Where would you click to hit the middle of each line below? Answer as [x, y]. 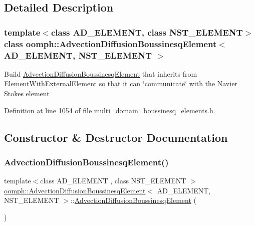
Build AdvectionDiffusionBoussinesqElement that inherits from [101, 73]
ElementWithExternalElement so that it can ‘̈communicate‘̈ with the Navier [121, 83]
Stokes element [27, 93]
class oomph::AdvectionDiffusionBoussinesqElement [110, 43]
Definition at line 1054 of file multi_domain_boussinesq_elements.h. [110, 110]
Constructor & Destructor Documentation [116, 137]
